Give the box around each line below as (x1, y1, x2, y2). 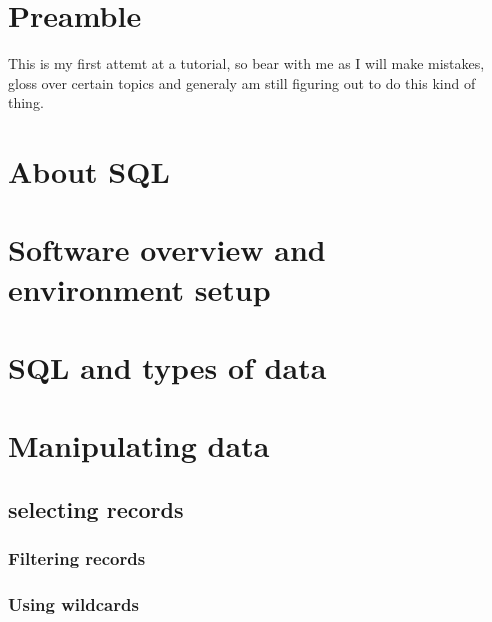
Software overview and (8, 229, 326, 270)
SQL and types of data (8, 347, 327, 388)
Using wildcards (8, 592, 139, 617)
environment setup (8, 268, 271, 309)
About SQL (8, 151, 170, 192)
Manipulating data (8, 425, 270, 466)
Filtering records (8, 546, 146, 571)
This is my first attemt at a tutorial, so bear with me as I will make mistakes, (8, 53, 485, 74)
